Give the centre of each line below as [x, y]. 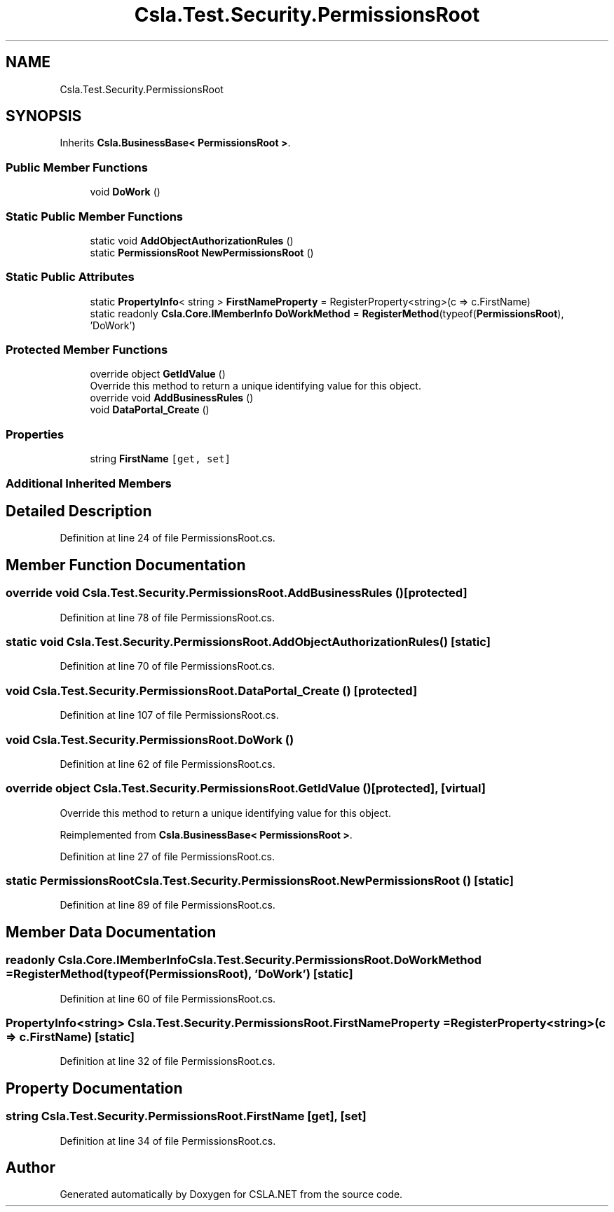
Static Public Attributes [70, 277]
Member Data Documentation [111, 932]
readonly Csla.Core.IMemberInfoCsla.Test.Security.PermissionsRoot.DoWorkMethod [244, 960]
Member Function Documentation [126, 565]
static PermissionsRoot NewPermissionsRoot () [202, 252]
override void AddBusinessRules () [172, 398]
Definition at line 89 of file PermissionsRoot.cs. [168, 905]
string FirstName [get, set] [160, 459]
